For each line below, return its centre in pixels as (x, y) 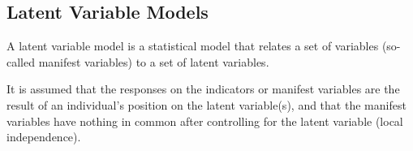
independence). (44, 137)
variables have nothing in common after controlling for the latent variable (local (205, 121)
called (21, 61)
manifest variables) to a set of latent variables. (154, 61)
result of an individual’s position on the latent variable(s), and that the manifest (206, 104)
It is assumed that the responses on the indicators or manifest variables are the (203, 89)
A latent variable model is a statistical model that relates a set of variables (193, 46)
